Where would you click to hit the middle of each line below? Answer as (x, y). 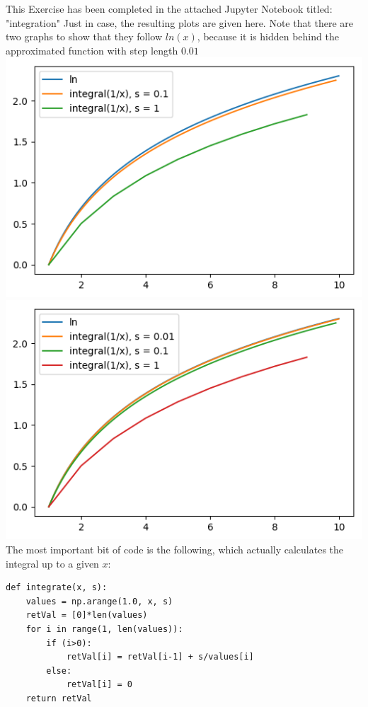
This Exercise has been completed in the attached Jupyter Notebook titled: (169, 8)
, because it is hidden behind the (268, 36)
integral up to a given (52, 563)
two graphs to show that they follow (84, 36)
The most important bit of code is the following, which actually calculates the (175, 550)
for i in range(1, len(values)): (104, 630)
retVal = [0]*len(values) (87, 615)
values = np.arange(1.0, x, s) (99, 601)
